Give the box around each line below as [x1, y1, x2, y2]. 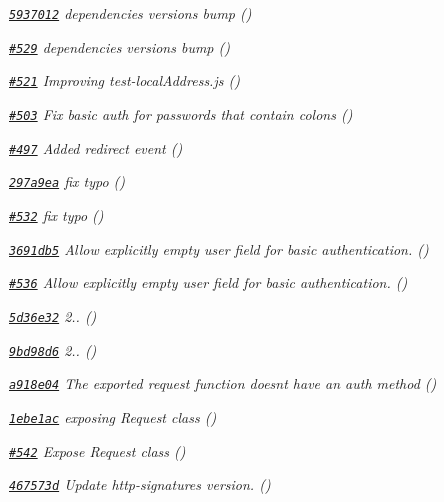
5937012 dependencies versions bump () [9, 3, 252, 23]
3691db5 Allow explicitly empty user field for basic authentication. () [9, 238, 429, 259]
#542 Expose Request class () [9, 440, 186, 461]
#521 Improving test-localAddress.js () [9, 70, 240, 91]
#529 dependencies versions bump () [9, 36, 230, 57]
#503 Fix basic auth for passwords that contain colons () [9, 103, 353, 124]
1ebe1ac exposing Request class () [9, 406, 217, 427]
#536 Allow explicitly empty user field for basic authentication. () [9, 272, 408, 293]
